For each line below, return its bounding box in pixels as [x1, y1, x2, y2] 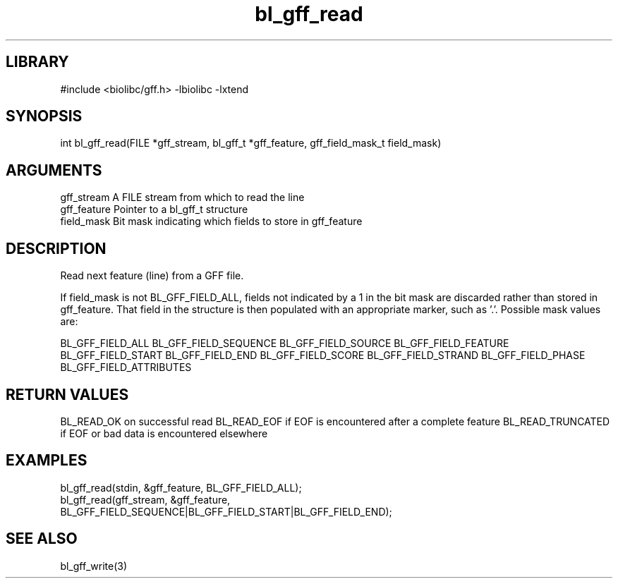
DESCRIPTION [6, 239, 107, 257]
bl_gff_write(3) [60, 559, 128, 572]
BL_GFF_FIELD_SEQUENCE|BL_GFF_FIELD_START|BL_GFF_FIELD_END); [60, 505, 392, 518]
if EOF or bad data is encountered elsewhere [60, 427, 268, 439]
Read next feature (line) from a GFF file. [60, 269, 244, 282]
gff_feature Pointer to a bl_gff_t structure [60, 203, 248, 216]
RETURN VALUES [6, 385, 129, 403]
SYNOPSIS [6, 107, 83, 126]
